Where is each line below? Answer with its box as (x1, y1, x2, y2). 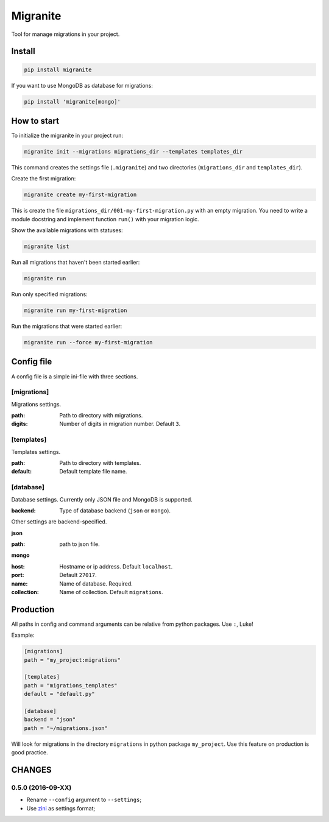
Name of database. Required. (59, 579, 133, 587)
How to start (11, 116, 59, 126)
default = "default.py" (24, 690, 96, 698)
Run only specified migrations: (11, 291, 88, 298)
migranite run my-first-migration (24, 307, 127, 314)
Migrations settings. (11, 400, 62, 408)
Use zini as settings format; (26, 804, 96, 812)
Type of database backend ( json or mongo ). (59, 506, 171, 514)
